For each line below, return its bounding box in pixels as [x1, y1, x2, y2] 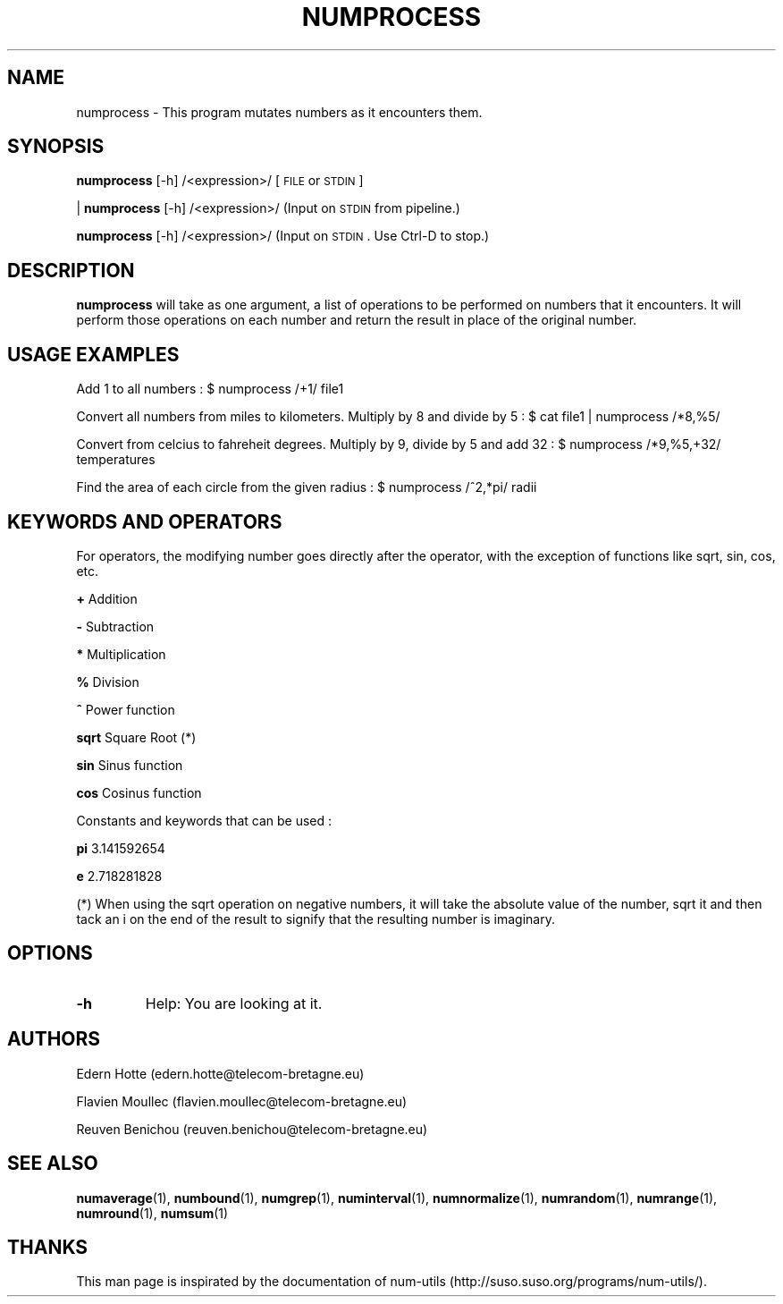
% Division [76, 673, 139, 690]
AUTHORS [7, 1028, 101, 1051]
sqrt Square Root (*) [76, 729, 197, 745]
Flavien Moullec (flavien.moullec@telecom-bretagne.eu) [76, 1093, 408, 1109]
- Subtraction [76, 618, 155, 634]
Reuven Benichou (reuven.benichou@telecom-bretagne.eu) [76, 1121, 428, 1137]
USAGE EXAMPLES [7, 343, 180, 366]
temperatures [76, 452, 156, 468]
